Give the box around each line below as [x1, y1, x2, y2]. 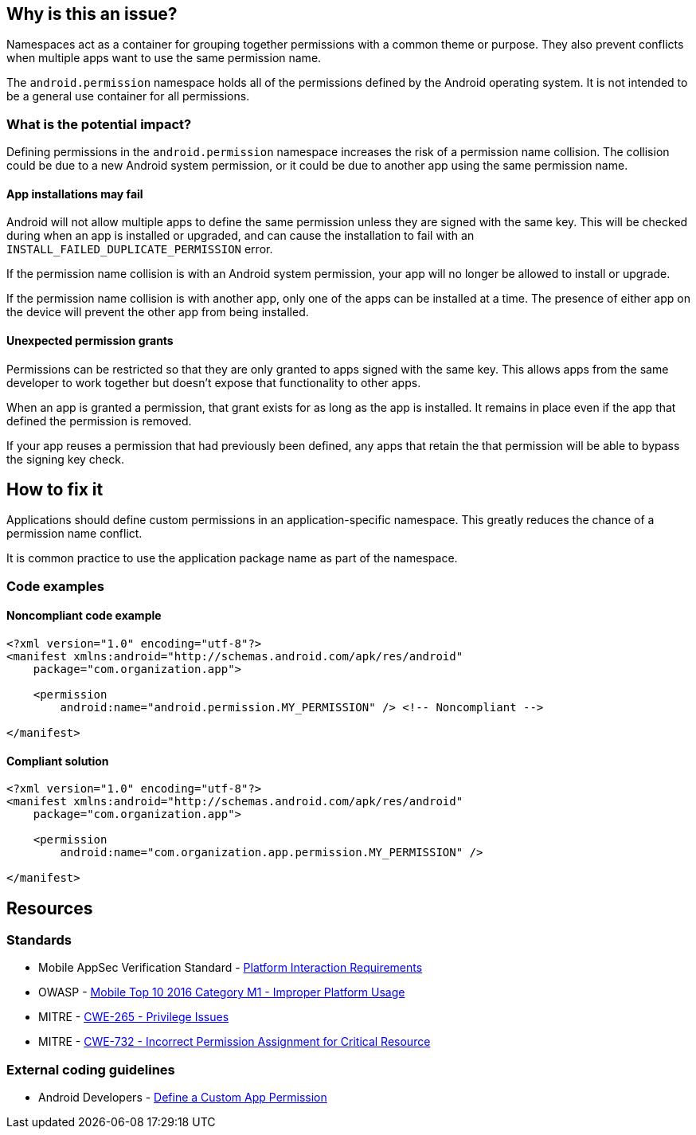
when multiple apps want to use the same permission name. [6, 51, 322, 65]
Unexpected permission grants [6, 334, 174, 347]
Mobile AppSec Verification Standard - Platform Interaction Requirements [38, 961, 423, 975]
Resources [6, 898, 93, 918]
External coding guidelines [6, 1061, 175, 1078]
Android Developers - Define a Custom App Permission [38, 1090, 327, 1105]
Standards [6, 932, 72, 949]
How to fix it [6, 479, 104, 500]
